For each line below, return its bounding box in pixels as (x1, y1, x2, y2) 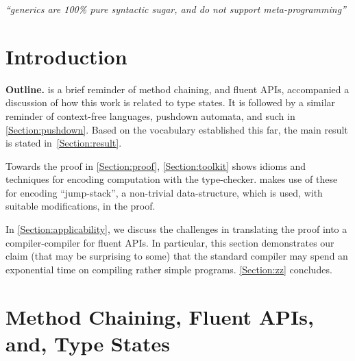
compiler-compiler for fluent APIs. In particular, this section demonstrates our (5, 235, 334, 249)
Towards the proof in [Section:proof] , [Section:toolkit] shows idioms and (5, 158, 306, 173)
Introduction (5, 42, 127, 70)
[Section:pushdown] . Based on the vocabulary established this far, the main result (5, 122, 348, 136)
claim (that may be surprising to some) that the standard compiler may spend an (5, 249, 348, 263)
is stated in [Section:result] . (5, 136, 122, 150)
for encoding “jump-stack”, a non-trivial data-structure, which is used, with (5, 185, 323, 199)
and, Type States (5, 329, 170, 357)
